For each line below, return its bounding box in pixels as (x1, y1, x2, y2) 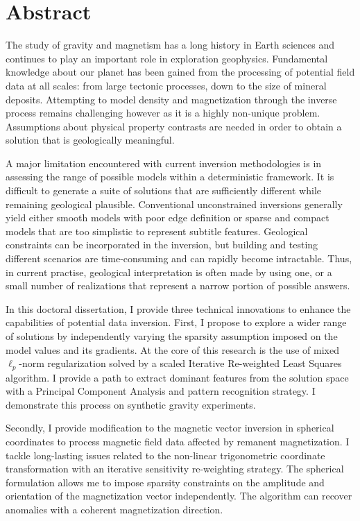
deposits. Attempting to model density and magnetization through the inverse (6, 92, 337, 106)
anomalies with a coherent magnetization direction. (6, 502, 223, 516)
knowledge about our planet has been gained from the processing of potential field (6, 65, 355, 79)
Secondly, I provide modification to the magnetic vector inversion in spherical (6, 420, 334, 435)
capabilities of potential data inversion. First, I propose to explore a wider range (6, 315, 347, 330)
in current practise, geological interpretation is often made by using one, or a (6, 264, 332, 279)
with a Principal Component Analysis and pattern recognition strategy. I (6, 384, 316, 398)
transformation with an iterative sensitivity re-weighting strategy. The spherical (6, 461, 344, 476)
